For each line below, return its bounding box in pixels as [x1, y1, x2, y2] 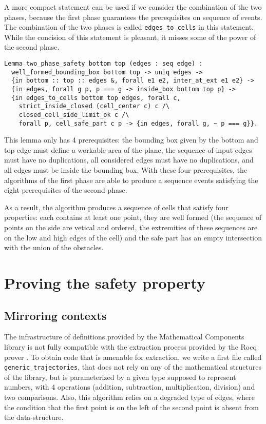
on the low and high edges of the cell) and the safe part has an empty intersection [4, 232, 262, 243]
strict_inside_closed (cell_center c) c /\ [18, 103, 170, 110]
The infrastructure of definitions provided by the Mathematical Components [4, 331, 244, 342]
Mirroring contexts [4, 307, 107, 323]
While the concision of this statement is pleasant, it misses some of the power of [4, 31, 256, 42]
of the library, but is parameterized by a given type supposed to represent [4, 371, 236, 382]
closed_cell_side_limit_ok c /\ [18, 111, 129, 118]
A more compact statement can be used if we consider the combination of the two [4, 2, 262, 12]
